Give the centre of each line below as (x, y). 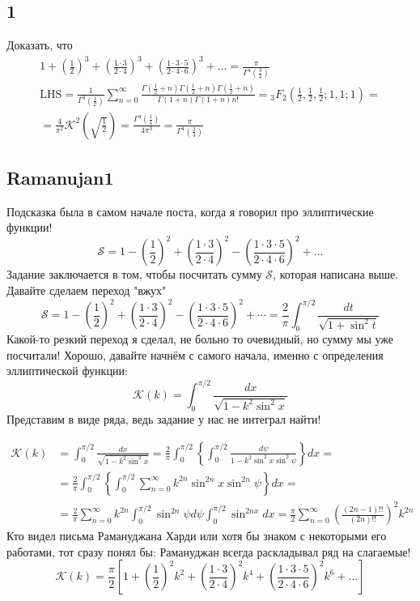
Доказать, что (40, 45)
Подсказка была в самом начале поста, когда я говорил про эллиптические (190, 211)
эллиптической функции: (67, 371)
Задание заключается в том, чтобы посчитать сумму (134, 274)
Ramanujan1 (60, 177)
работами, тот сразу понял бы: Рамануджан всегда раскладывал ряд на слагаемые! (209, 551)
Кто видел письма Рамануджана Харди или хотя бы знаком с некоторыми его (197, 536)
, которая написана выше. (336, 274)
